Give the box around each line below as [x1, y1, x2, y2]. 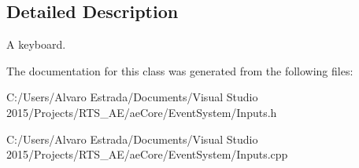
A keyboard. [6, 36, 66, 53]
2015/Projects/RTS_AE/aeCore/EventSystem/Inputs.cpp [6, 146, 288, 163]
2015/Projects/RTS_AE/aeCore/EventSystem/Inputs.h [6, 104, 277, 120]
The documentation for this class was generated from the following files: [6, 62, 353, 79]
